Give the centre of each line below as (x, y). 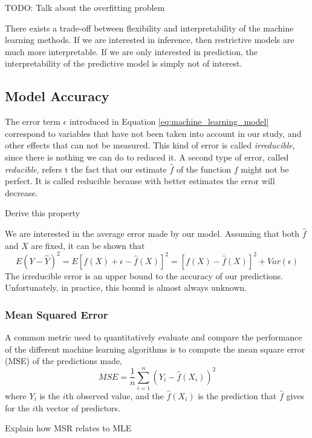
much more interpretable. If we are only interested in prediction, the (131, 51)
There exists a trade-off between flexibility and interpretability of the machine (149, 28)
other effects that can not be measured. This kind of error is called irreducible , (150, 145)
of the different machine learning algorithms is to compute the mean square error (155, 349)
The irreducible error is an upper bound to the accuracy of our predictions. (144, 275)
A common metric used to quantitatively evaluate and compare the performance (154, 337)
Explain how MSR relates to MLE (68, 428)
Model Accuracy (57, 96)
